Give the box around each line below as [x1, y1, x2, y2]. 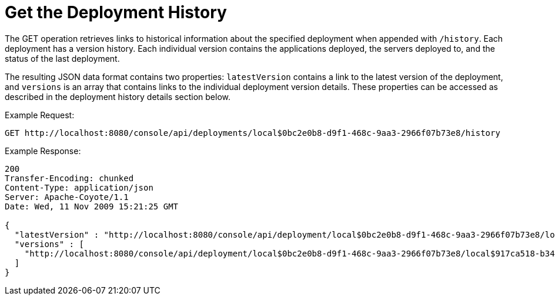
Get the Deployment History [5, 2, 227, 22]
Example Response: [5, 145, 81, 156]
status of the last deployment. [5, 53, 120, 64]
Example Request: [5, 109, 75, 120]
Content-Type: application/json [5, 182, 153, 192]
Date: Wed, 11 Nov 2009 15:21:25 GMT [5, 201, 179, 211]
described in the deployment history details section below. [5, 91, 231, 102]
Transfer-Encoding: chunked [5, 173, 134, 183]
